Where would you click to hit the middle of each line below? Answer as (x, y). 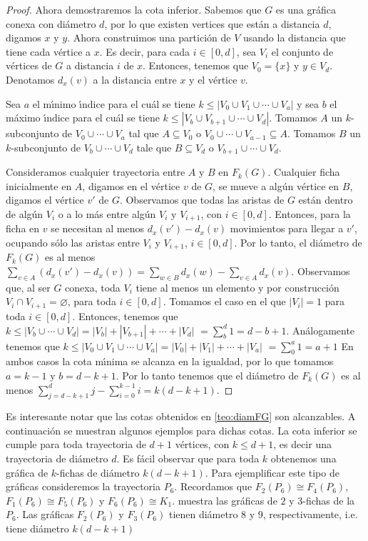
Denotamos (30, 79)
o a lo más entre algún (107, 213)
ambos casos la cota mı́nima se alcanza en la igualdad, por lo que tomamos (170, 361)
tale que (154, 147)
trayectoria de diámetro (57, 458)
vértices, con (202, 444)
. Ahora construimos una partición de (149, 38)
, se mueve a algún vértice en (276, 185)
